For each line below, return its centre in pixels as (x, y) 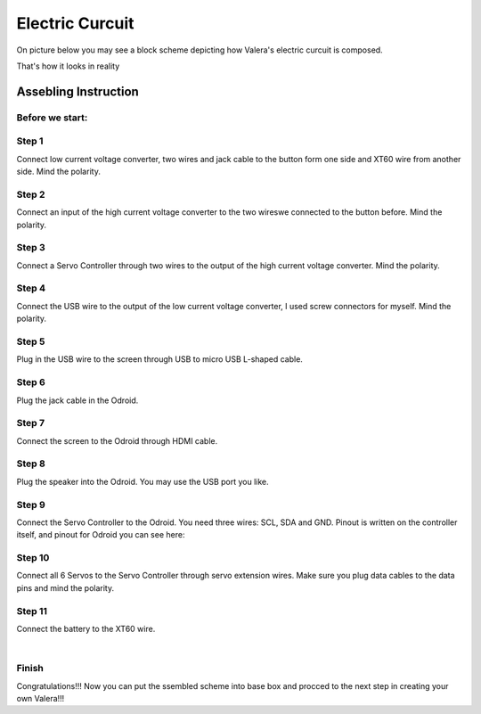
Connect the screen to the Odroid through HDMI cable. (117, 440)
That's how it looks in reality (68, 66)
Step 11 (32, 611)
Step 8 (31, 464)
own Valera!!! (41, 698)
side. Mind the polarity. (59, 172)
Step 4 (31, 288)
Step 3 (31, 248)
